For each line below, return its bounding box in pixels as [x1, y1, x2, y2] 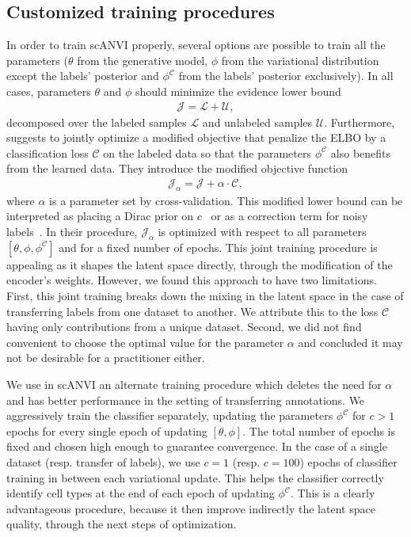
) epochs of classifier [299, 453, 398, 470]
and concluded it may [298, 333, 403, 350]
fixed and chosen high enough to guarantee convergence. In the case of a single [6, 438, 387, 455]
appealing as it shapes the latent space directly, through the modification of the [6, 256, 393, 272]
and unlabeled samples [202, 113, 313, 130]
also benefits [330, 144, 391, 161]
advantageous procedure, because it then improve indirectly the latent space [6, 500, 375, 516]
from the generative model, [77, 51, 208, 68]
